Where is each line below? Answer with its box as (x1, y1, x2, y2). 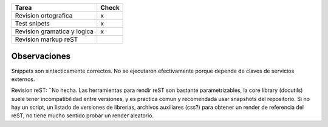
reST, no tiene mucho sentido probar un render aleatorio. (11, 112, 154, 119)
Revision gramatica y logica (15, 27, 94, 36)
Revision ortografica (15, 11, 73, 19)
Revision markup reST (15, 35, 78, 44)
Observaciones (11, 51, 71, 62)
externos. (11, 76, 35, 83)
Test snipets (15, 19, 50, 27)
